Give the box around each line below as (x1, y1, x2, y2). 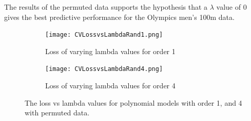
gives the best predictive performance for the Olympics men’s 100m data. (4, 11, 235, 22)
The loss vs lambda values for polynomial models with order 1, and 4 (25, 97, 242, 108)
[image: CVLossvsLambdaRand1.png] (45, 31, 163, 39)
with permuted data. (25, 107, 90, 118)
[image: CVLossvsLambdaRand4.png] (45, 65, 163, 73)
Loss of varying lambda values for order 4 (45, 80, 176, 91)
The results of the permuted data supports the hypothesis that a (4, 2, 208, 12)
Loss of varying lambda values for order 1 (45, 45, 176, 56)
